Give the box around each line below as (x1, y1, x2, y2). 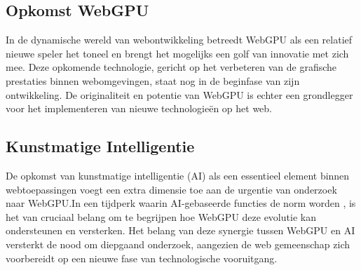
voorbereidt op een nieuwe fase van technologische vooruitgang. (6, 250, 278, 265)
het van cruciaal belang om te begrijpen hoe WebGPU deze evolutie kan (6, 209, 316, 224)
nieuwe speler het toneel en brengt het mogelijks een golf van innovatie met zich (6, 46, 349, 60)
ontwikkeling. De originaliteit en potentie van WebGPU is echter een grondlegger (6, 87, 353, 102)
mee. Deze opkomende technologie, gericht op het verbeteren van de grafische (6, 60, 337, 74)
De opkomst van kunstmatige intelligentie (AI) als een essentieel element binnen (6, 168, 350, 182)
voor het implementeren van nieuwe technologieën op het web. (6, 101, 272, 116)
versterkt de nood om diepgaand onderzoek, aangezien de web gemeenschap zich (6, 236, 350, 251)
